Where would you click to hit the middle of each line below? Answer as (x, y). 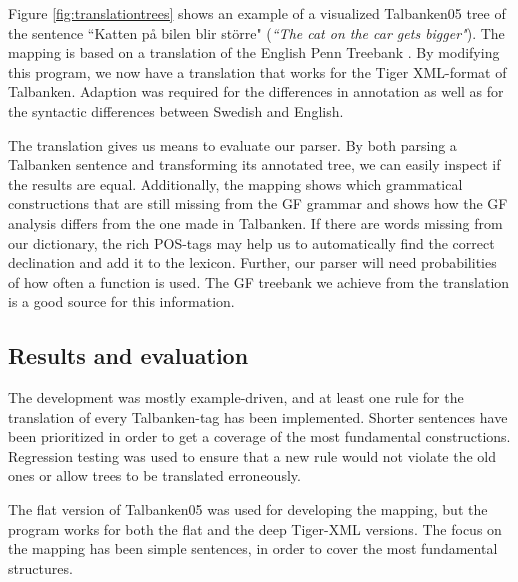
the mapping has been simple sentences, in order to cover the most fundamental (253, 548)
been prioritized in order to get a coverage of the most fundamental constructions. (259, 436)
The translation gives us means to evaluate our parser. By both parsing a (232, 144)
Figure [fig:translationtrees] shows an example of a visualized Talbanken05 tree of (257, 13)
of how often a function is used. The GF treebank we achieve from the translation (259, 281)
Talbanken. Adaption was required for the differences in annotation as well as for (256, 91)
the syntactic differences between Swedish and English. (176, 110)
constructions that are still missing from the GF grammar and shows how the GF (258, 203)
